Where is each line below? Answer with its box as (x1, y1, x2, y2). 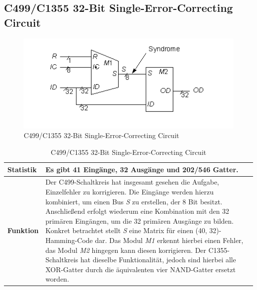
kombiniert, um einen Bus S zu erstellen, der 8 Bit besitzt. (45, 196, 222, 206)
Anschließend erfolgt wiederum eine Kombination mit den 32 (45, 206, 229, 216)
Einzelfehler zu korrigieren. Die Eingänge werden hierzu (45, 186, 214, 196)
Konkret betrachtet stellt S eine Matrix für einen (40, (45, 225, 207, 236)
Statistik (7, 164, 37, 174)
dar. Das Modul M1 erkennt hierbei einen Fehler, (95, 235, 244, 245)
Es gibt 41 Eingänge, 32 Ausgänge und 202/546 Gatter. (45, 164, 239, 174)
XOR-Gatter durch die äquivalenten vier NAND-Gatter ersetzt (45, 264, 236, 274)
